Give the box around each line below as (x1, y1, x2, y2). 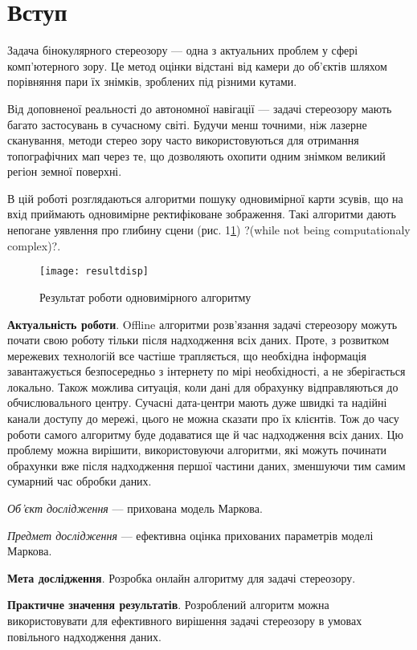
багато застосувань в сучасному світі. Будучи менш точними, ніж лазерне (7, 116, 367, 132)
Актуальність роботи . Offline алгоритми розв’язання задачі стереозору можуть (7, 315, 398, 332)
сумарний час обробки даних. (7, 473, 152, 490)
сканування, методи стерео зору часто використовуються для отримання (7, 132, 359, 148)
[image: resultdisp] (39, 266, 149, 278)
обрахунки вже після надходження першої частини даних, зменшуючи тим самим (7, 457, 406, 473)
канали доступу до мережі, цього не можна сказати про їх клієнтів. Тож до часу (7, 410, 399, 427)
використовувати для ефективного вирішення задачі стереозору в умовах (7, 612, 362, 628)
